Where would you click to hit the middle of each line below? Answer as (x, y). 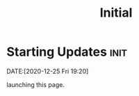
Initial (116, 13)
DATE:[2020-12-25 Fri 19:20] (48, 71)
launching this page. (36, 84)
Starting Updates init (67, 52)
